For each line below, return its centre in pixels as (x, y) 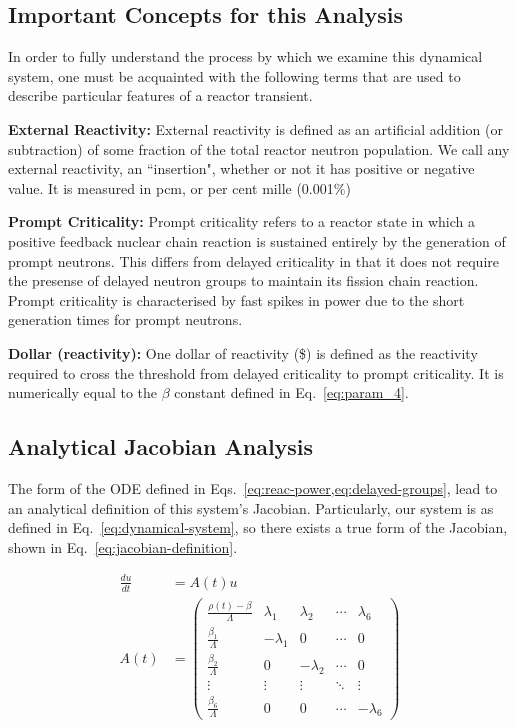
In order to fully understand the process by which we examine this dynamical (245, 56)
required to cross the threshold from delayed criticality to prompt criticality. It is (256, 372)
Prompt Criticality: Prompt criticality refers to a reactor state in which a (241, 221)
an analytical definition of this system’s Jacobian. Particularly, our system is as (251, 507)
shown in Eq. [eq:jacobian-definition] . (123, 546)
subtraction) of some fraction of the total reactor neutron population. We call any (259, 148)
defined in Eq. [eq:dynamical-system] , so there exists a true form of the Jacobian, (258, 527)
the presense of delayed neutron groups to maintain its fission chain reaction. (243, 280)
